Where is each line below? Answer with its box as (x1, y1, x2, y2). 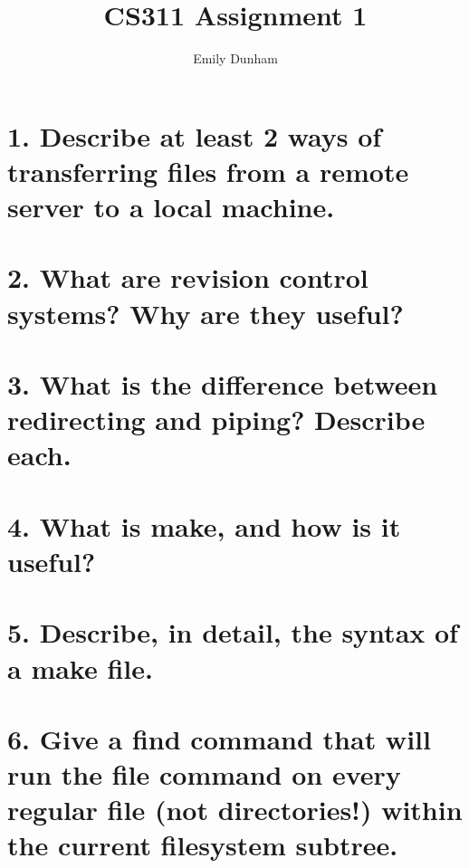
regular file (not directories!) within (7, 791, 463, 828)
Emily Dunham (193, 49, 278, 68)
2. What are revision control (7, 259, 368, 296)
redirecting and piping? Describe (7, 401, 426, 438)
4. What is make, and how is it (7, 507, 401, 544)
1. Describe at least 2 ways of (7, 117, 382, 154)
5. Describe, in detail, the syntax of (7, 614, 458, 651)
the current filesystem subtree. (7, 826, 398, 863)
